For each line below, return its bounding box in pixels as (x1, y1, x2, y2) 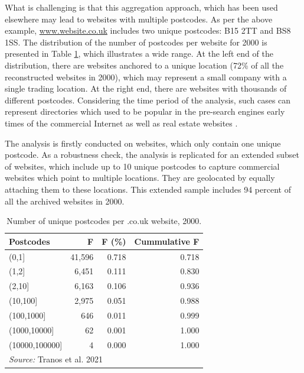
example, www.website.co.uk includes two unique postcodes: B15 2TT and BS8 (5, 24, 291, 37)
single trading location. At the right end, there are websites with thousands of (5, 82, 287, 95)
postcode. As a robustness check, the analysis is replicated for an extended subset (5, 148, 300, 161)
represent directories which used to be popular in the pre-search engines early (5, 105, 285, 118)
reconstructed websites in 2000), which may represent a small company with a (5, 70, 287, 83)
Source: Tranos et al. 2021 (9, 353, 103, 365)
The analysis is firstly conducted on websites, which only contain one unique (5, 137, 281, 149)
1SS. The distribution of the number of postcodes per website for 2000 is (5, 35, 267, 48)
